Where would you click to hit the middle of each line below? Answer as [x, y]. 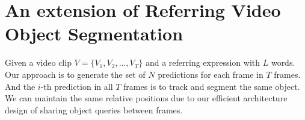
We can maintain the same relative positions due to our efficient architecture [146, 98]
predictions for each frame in [211, 74]
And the [20, 86]
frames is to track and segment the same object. [212, 86]
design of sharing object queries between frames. [94, 109]
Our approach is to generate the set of [75, 74]
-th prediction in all [77, 86]
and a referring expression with [203, 62]
